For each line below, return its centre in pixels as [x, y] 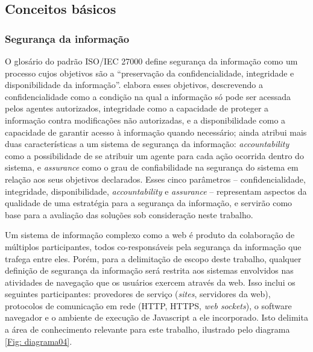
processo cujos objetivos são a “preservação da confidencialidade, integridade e [150, 73]
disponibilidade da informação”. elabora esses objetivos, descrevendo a [134, 85]
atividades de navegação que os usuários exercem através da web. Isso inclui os [150, 282]
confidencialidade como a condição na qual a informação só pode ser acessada [148, 96]
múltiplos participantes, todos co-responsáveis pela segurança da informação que [153, 246]
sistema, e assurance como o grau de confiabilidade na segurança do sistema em [152, 167]
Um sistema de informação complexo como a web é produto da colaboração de [150, 235]
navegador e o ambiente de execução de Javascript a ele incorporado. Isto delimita [156, 317]
